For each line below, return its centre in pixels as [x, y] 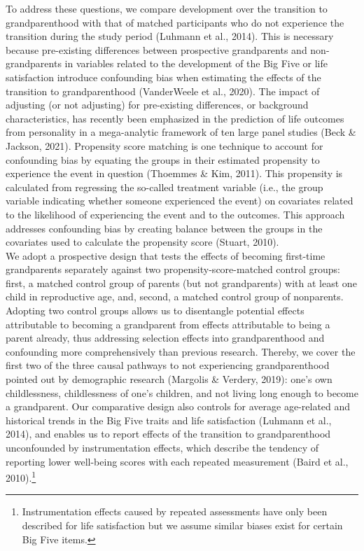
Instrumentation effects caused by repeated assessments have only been [175, 511]
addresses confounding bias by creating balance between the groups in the [164, 228]
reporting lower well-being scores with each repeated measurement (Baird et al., [177, 461]
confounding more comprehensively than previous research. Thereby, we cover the [181, 351]
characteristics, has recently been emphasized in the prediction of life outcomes [175, 118]
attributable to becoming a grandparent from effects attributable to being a [168, 324]
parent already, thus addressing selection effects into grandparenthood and [165, 338]
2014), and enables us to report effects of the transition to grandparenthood [168, 434]
